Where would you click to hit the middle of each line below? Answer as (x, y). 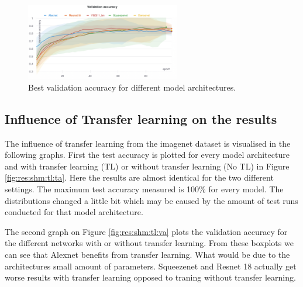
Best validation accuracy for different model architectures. (132, 87)
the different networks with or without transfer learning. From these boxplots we (149, 243)
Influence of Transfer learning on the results (141, 118)
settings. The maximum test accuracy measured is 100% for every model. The (144, 189)
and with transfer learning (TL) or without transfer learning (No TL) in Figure (147, 166)
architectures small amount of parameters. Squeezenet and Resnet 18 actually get (151, 266)
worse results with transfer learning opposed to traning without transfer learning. (150, 277)
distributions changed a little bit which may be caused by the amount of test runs (151, 200)
